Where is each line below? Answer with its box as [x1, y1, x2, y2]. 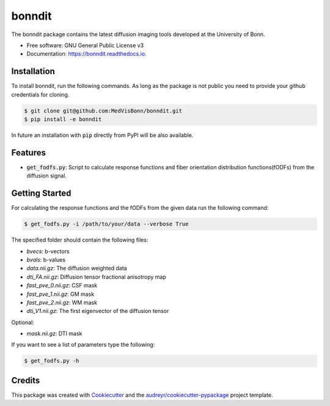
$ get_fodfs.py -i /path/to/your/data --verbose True [24, 221, 189, 227]
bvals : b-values [26, 256, 66, 263]
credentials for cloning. [11, 90, 70, 98]
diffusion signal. [26, 172, 67, 180]
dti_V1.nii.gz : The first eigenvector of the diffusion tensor [26, 308, 169, 315]
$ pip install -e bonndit [24, 116, 102, 122]
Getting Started [11, 188, 71, 199]
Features [11, 147, 46, 158]
